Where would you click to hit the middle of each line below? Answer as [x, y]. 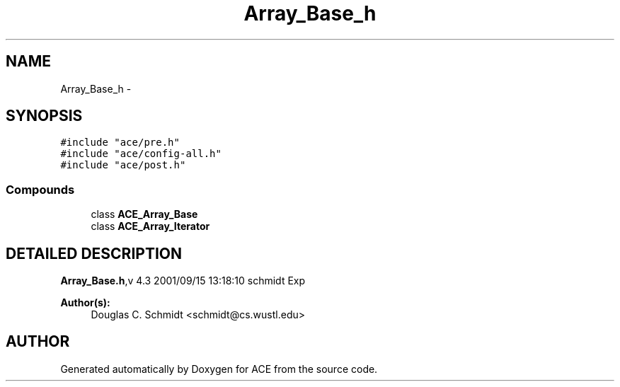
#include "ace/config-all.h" [141, 154]
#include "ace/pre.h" [120, 143]
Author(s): [85, 303]
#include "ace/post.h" [123, 165]
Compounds [40, 189]
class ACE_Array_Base [144, 214]
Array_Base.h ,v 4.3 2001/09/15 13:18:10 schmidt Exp [183, 281]
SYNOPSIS [44, 116]
